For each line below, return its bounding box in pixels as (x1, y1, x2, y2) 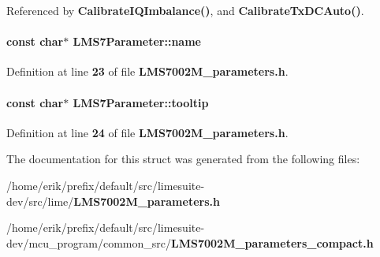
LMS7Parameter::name (73, 33, 201, 50)
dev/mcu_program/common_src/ (6, 234, 172, 251)
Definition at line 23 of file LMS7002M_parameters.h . (6, 63, 289, 80)
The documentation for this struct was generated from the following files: (6, 151, 360, 167)
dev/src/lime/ (6, 192, 74, 209)
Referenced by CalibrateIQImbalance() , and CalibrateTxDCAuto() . (6, 2, 364, 18)
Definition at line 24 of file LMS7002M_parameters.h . (6, 124, 289, 140)
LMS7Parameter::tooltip (73, 94, 209, 110)
